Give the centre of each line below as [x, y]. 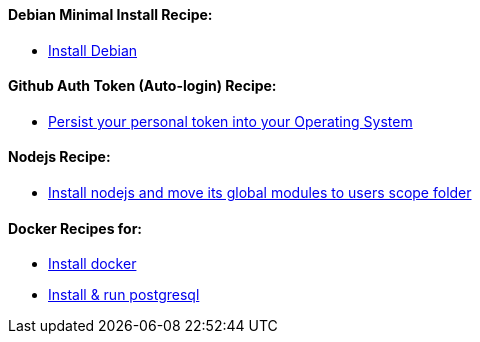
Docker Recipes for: [75, 228]
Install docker [92, 264]
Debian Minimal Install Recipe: [110, 14]
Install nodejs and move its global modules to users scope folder [260, 193]
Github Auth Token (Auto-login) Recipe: [142, 86]
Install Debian [93, 50]
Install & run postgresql [124, 295]
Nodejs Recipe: [59, 157]
